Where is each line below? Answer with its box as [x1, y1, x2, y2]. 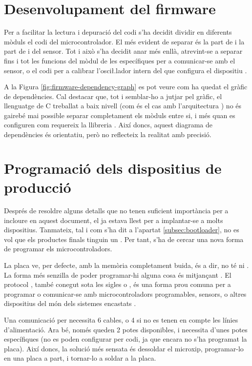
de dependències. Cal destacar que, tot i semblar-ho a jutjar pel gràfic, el [4, 91, 222, 101]
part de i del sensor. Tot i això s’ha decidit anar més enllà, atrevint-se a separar [4, 46, 243, 56]
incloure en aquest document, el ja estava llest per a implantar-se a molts [4, 215, 223, 225]
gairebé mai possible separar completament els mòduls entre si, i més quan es [4, 110, 235, 120]
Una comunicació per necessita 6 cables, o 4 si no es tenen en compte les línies [4, 314, 238, 325]
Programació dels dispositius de [4, 158, 222, 178]
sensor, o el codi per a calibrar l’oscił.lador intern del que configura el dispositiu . [4, 65, 247, 75]
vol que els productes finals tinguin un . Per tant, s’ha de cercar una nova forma [4, 234, 244, 244]
